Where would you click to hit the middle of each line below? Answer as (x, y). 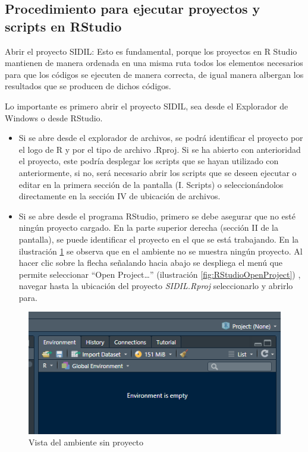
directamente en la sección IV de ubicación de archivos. (120, 196)
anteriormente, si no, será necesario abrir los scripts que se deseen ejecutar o (158, 172)
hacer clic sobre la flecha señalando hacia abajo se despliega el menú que (151, 263)
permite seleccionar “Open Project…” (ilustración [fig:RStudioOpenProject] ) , (160, 274)
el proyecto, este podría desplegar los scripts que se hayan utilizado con (149, 161)
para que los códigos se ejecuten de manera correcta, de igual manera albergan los (154, 74)
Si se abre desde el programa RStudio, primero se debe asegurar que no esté (157, 216)
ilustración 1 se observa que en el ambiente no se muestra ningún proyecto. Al (161, 251)
